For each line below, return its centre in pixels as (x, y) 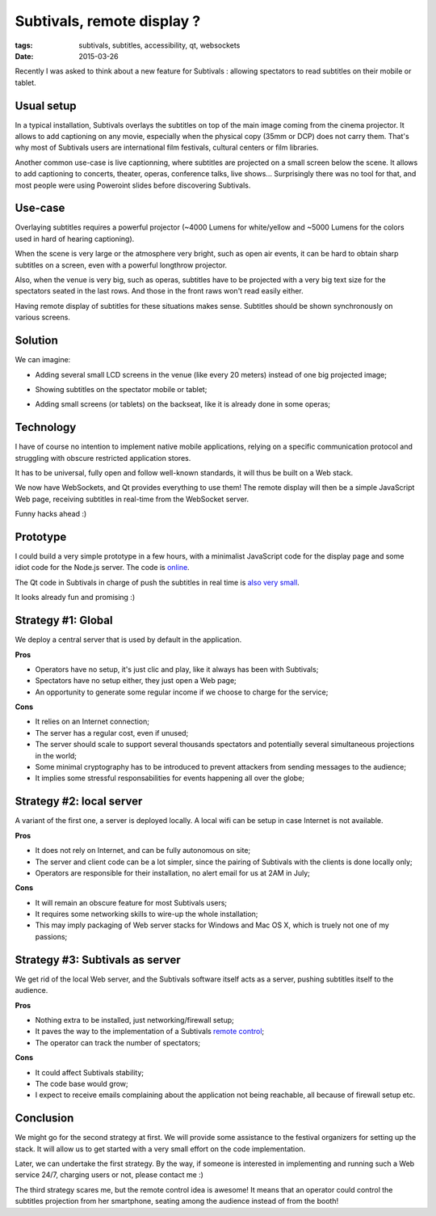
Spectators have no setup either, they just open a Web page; (136, 681)
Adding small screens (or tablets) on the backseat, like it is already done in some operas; (183, 404)
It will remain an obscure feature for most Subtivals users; (131, 902)
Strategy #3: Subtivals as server (98, 959)
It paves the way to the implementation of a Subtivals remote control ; (150, 1032)
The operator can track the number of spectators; (118, 1042)
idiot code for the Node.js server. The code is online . (102, 568)
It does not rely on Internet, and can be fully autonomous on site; (143, 851)
